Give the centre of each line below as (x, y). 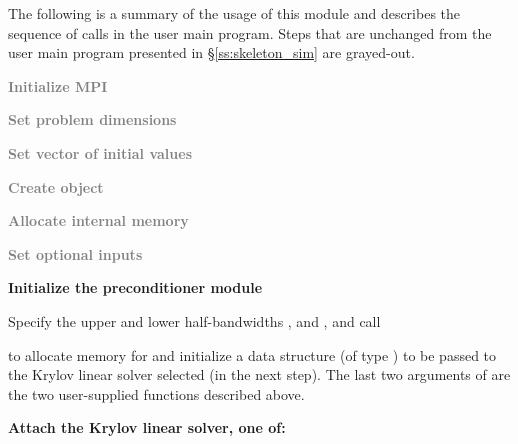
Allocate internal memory (98, 220)
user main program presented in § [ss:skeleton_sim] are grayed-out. (211, 52)
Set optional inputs (75, 253)
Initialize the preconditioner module (135, 287)
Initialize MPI (58, 85)
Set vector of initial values (100, 152)
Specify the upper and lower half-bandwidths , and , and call (194, 320)
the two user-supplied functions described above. (156, 393)
